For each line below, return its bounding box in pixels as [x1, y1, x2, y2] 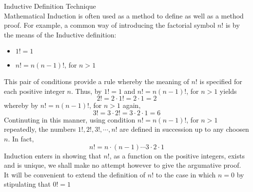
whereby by [4, 100, 39, 110]
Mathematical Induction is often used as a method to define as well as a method [4, 10, 244, 20]
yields [219, 86, 237, 96]
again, [122, 100, 141, 110]
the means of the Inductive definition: [4, 29, 117, 39]
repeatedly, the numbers [4, 124, 76, 134]
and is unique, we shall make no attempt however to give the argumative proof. [4, 160, 241, 170]
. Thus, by [71, 86, 102, 96]
